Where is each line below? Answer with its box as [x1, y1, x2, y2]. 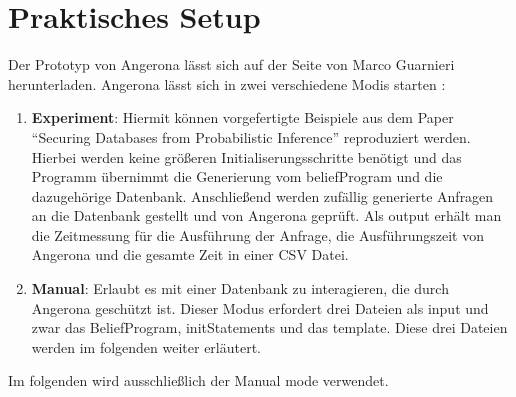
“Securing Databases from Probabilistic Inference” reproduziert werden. [31, 126, 471, 147]
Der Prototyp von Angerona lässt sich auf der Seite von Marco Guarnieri [8, 54, 455, 75]
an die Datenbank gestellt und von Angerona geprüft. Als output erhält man [31, 205, 502, 226]
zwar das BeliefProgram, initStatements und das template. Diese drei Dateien [31, 317, 508, 338]
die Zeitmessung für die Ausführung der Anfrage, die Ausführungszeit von [31, 224, 484, 245]
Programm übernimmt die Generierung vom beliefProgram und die [31, 166, 443, 187]
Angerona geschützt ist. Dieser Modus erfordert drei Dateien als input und [31, 297, 489, 318]
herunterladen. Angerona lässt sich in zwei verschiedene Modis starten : [8, 73, 446, 94]
